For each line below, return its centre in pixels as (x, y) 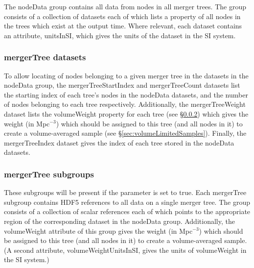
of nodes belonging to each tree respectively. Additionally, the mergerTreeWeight (125, 104)
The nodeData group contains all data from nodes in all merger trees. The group (125, 6)
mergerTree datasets (45, 57)
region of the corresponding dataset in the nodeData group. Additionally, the (119, 221)
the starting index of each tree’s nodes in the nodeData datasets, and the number (126, 94)
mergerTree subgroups (49, 174)
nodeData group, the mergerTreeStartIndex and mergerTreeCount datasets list (122, 85)
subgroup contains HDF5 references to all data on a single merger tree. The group (127, 202)
